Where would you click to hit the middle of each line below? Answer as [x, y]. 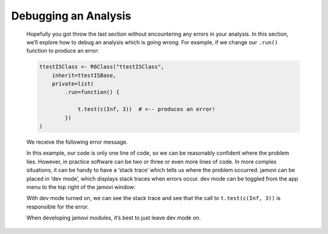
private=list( [73, 84]
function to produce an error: [63, 51]
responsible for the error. [58, 207]
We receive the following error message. [77, 142]
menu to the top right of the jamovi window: [81, 187]
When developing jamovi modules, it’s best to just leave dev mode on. [114, 218]
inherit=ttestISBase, [84, 75]
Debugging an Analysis [71, 16]
